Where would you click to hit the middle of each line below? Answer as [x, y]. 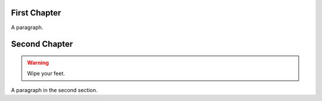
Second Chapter [42, 44]
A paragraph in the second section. [54, 90]
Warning [38, 62]
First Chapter [36, 13]
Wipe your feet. [46, 74]
